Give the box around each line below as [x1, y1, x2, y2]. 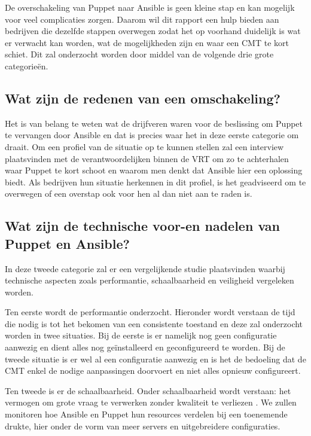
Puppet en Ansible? [5, 234, 130, 252]
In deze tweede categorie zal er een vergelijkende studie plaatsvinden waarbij [5, 262, 285, 275]
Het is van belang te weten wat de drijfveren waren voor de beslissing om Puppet [5, 117, 303, 129]
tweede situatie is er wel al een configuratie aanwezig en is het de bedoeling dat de [5, 352, 306, 365]
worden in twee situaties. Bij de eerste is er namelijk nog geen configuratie [5, 329, 277, 342]
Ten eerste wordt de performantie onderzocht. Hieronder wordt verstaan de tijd [5, 306, 295, 318]
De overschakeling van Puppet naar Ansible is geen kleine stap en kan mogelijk [5, 1, 295, 13]
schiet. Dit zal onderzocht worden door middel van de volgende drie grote [5, 48, 274, 60]
